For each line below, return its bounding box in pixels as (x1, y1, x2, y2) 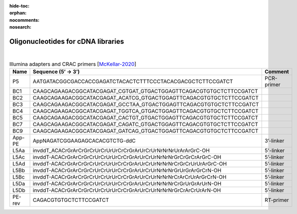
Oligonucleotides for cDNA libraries (9, 37, 124, 45)
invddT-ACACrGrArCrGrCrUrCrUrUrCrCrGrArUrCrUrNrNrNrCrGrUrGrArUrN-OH (32, 180, 221, 187)
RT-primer (264, 196, 289, 203)
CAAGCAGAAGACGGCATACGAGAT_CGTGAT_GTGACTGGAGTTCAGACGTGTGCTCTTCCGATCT (32, 87, 258, 94)
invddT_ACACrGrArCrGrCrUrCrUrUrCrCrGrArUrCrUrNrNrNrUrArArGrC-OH (32, 147, 210, 154)
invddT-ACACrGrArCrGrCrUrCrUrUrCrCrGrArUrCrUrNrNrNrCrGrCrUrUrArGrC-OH (32, 160, 227, 167)
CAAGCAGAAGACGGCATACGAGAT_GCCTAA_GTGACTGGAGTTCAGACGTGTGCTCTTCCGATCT (32, 101, 259, 108)
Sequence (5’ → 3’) (32, 68, 80, 75)
